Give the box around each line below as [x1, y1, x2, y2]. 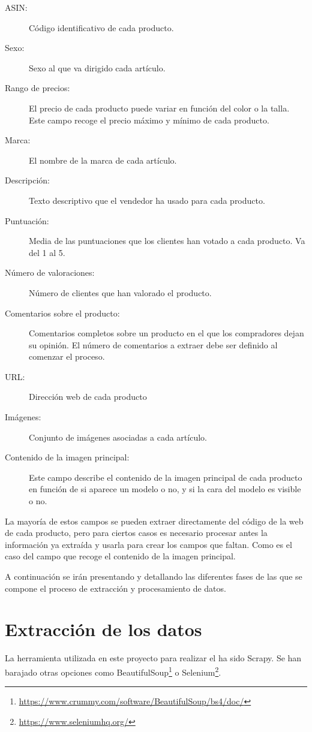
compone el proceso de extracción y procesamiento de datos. [5, 582, 226, 594]
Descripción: [5, 174, 50, 186]
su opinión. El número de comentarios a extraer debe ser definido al [29, 338, 278, 351]
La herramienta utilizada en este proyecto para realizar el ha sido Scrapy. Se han [5, 652, 302, 664]
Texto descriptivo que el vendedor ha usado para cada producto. [29, 194, 265, 206]
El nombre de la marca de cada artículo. [29, 153, 177, 166]
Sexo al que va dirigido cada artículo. [29, 61, 166, 74]
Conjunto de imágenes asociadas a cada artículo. [29, 430, 207, 443]
